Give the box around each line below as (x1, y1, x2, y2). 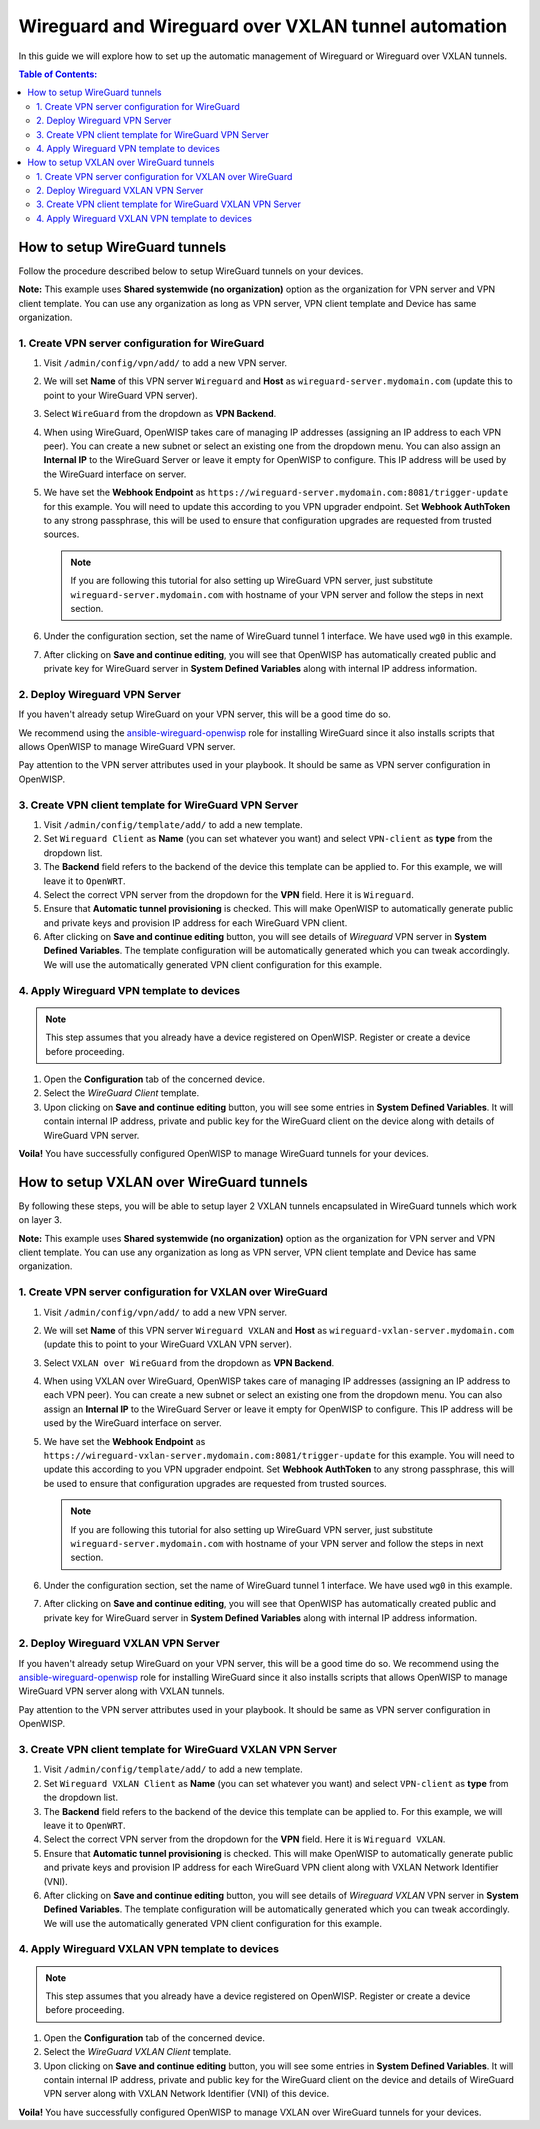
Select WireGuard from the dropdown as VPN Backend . (43, 408, 277, 420)
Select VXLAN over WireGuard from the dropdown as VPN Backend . (43, 1356, 335, 1369)
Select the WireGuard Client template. (43, 1087, 200, 1099)
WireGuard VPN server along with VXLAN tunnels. (18, 1685, 225, 1697)
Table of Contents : (18, 68, 98, 80)
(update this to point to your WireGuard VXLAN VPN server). (43, 1338, 292, 1350)
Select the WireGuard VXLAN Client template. (43, 2046, 232, 2058)
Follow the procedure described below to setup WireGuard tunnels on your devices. (18, 265, 364, 277)
